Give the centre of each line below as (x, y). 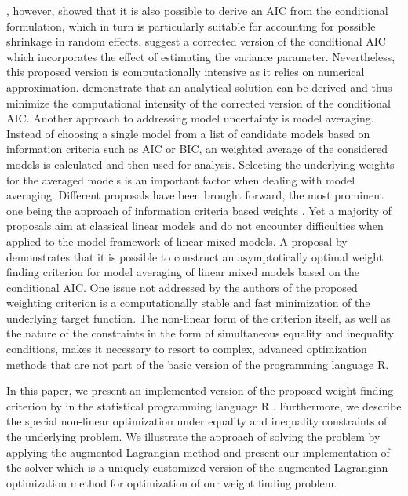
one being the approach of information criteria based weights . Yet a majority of (199, 210)
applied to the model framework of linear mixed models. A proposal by (177, 241)
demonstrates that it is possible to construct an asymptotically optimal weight (195, 256)
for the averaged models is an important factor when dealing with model (181, 179)
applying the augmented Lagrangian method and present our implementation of (198, 452)
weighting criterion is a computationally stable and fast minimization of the (188, 303)
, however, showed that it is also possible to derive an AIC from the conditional (197, 10)
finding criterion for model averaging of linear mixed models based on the (183, 272)
